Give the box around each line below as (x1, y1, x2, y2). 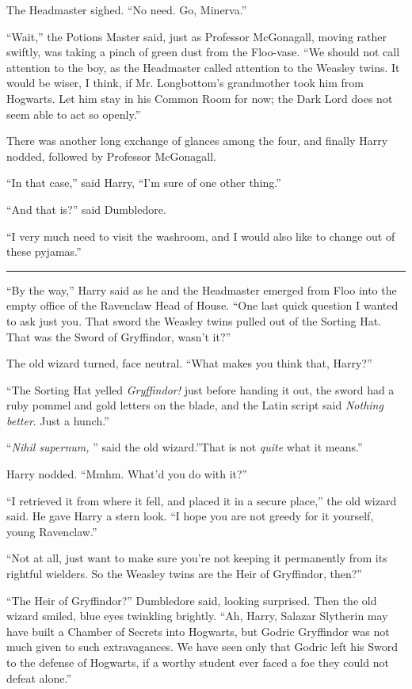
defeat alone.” (6, 669, 72, 686)
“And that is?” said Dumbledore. (6, 200, 166, 217)
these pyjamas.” (6, 243, 82, 260)
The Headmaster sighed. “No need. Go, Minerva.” (6, 2, 247, 17)
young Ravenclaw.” (6, 523, 97, 539)
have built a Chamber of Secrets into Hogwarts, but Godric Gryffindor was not (6, 622, 390, 639)
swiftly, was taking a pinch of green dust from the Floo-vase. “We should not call (6, 44, 400, 60)
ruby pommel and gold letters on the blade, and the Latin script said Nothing (6, 397, 383, 413)
